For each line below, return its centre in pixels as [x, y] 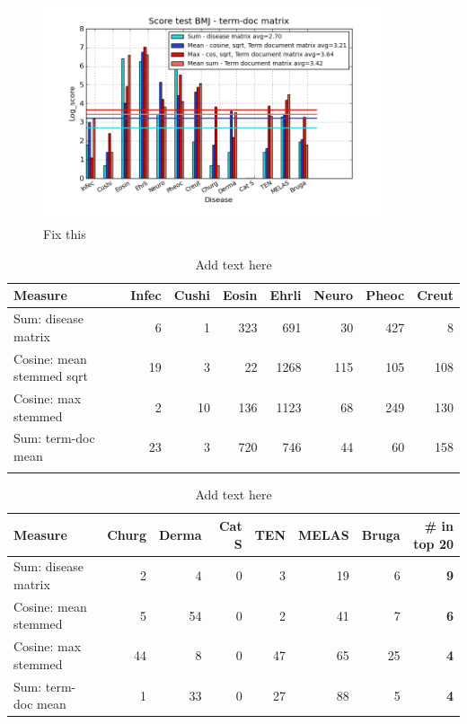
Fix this [65, 234]
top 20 [433, 543]
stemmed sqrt [51, 376]
